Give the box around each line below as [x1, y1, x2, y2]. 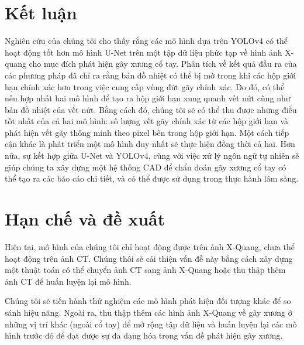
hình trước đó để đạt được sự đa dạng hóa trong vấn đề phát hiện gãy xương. [5, 329, 283, 341]
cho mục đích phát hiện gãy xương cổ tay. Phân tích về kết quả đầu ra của [29, 57, 297, 70]
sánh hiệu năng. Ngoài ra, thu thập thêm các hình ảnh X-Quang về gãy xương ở [5, 306, 292, 318]
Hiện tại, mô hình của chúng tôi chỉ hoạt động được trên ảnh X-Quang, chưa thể [5, 240, 295, 252]
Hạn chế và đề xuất [5, 207, 165, 231]
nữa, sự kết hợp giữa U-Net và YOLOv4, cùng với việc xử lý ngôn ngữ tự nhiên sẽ [5, 149, 299, 162]
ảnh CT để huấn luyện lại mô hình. [5, 275, 132, 287]
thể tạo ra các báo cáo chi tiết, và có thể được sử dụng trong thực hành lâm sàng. [5, 172, 299, 185]
